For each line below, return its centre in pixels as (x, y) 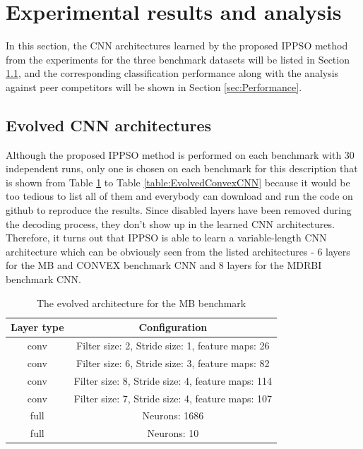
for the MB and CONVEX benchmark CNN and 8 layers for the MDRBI (164, 265)
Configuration (173, 327)
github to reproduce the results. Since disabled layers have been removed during (179, 210)
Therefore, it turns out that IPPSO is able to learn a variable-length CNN (166, 238)
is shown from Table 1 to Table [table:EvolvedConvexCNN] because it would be (178, 182)
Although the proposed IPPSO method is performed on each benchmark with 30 (180, 154)
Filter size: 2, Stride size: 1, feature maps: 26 (173, 346)
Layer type (37, 327)
